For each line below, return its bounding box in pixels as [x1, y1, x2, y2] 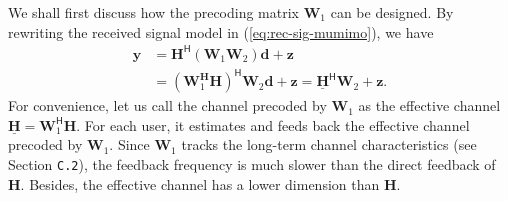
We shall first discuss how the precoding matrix [8, 2, 300, 22]
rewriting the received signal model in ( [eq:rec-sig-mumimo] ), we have [8, 21, 434, 42]
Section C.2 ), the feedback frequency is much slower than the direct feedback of [8, 154, 496, 175]
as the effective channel [358, 95, 501, 116]
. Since [109, 134, 150, 155]
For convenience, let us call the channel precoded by [8, 95, 327, 116]
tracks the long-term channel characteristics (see [181, 134, 477, 155]
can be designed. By [330, 2, 454, 22]
